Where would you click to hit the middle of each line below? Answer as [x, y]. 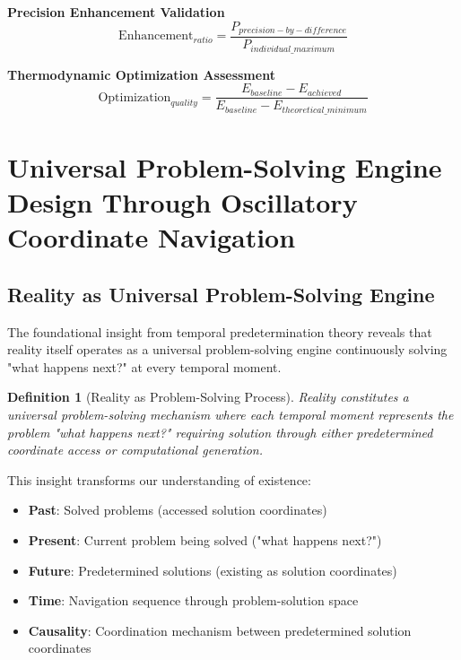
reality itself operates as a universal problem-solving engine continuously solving [227, 349]
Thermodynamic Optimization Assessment [141, 74]
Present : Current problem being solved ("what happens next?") [205, 539]
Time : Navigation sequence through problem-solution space [193, 600]
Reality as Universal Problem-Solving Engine [221, 294]
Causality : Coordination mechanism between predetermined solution [220, 630]
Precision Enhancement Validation [116, 12]
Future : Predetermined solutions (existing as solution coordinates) [213, 570]
